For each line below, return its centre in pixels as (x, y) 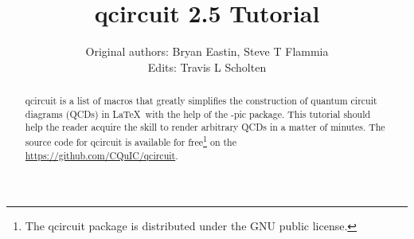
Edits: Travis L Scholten (207, 67)
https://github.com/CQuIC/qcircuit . (102, 155)
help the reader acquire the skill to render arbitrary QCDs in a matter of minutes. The (205, 127)
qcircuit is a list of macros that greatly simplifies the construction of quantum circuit (201, 101)
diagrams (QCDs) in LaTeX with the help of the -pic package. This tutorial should (198, 114)
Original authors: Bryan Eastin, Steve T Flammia (207, 51)
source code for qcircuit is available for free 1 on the (131, 141)
